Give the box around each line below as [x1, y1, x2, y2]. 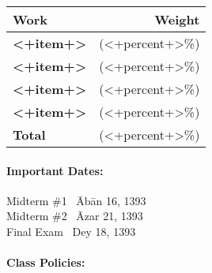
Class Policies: [6, 254, 85, 271]
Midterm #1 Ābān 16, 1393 [6, 192, 146, 208]
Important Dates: [6, 162, 104, 178]
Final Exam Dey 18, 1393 [6, 223, 136, 239]
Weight [154, 10, 200, 28]
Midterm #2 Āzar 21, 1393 [6, 208, 143, 224]
